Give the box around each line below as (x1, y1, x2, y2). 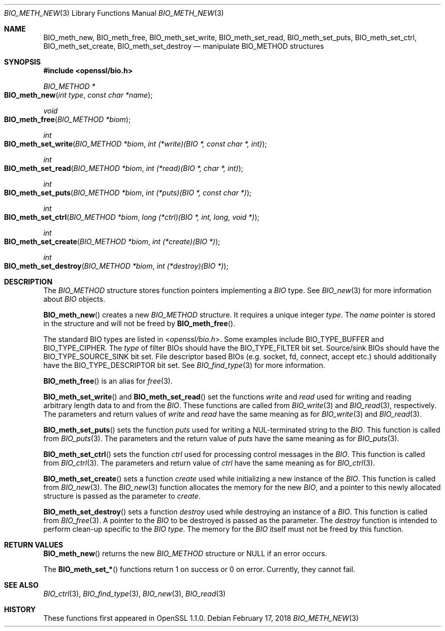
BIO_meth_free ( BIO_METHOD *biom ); (4, 115, 131, 124)
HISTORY (4, 605, 36, 614)
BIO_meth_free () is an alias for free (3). (43, 377, 173, 385)
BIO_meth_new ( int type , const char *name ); (4, 91, 153, 99)
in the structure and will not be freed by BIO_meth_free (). (43, 319, 235, 328)
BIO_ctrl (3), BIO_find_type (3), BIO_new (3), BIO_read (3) (43, 589, 226, 598)
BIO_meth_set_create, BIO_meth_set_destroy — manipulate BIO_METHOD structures (43, 42, 324, 50)
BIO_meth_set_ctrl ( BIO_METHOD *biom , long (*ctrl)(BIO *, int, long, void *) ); (4, 213, 260, 221)
